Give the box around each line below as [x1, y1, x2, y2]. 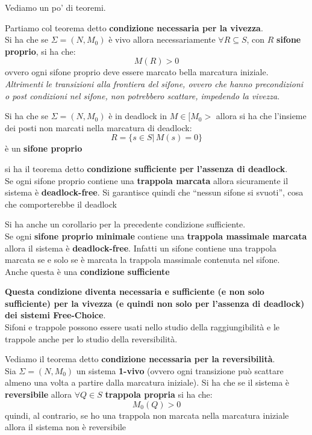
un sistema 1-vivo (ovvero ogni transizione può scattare [76, 364, 284, 377]
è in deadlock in [108, 110, 167, 122]
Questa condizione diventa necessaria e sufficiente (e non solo [5, 285, 264, 298]
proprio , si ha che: [5, 45, 76, 57]
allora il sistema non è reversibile [5, 421, 126, 433]
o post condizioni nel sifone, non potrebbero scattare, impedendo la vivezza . [5, 89, 280, 102]
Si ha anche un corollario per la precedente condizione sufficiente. [5, 218, 246, 230]
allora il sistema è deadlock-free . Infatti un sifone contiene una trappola [5, 241, 276, 254]
